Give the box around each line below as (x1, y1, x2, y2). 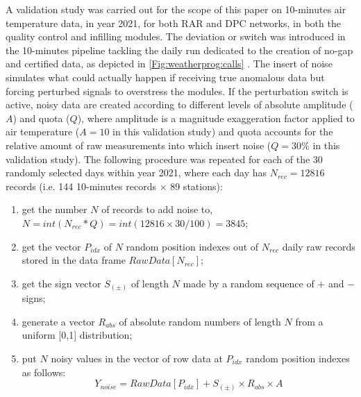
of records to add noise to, (101, 202, 213, 217)
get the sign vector (22, 276, 101, 290)
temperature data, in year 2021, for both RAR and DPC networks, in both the (6, 15, 341, 30)
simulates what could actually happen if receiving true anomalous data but (6, 69, 325, 84)
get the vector (22, 239, 81, 253)
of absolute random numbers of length (119, 314, 281, 328)
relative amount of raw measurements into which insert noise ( (6, 137, 271, 152)
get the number (22, 202, 87, 217)
